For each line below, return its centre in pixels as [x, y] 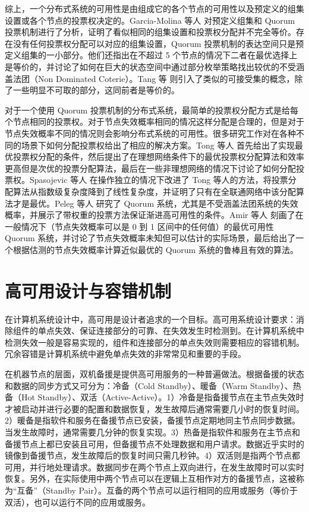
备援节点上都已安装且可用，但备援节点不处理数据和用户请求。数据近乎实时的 [154, 443]
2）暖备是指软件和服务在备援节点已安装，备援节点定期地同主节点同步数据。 [152, 420]
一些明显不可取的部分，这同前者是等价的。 [96, 90]
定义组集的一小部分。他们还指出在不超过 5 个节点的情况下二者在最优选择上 [151, 55]
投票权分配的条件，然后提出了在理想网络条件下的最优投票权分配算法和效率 [158, 157]
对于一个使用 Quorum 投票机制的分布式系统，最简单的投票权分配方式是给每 [152, 110]
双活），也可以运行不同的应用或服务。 [78, 502]
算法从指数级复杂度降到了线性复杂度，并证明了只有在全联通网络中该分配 [154, 191]
